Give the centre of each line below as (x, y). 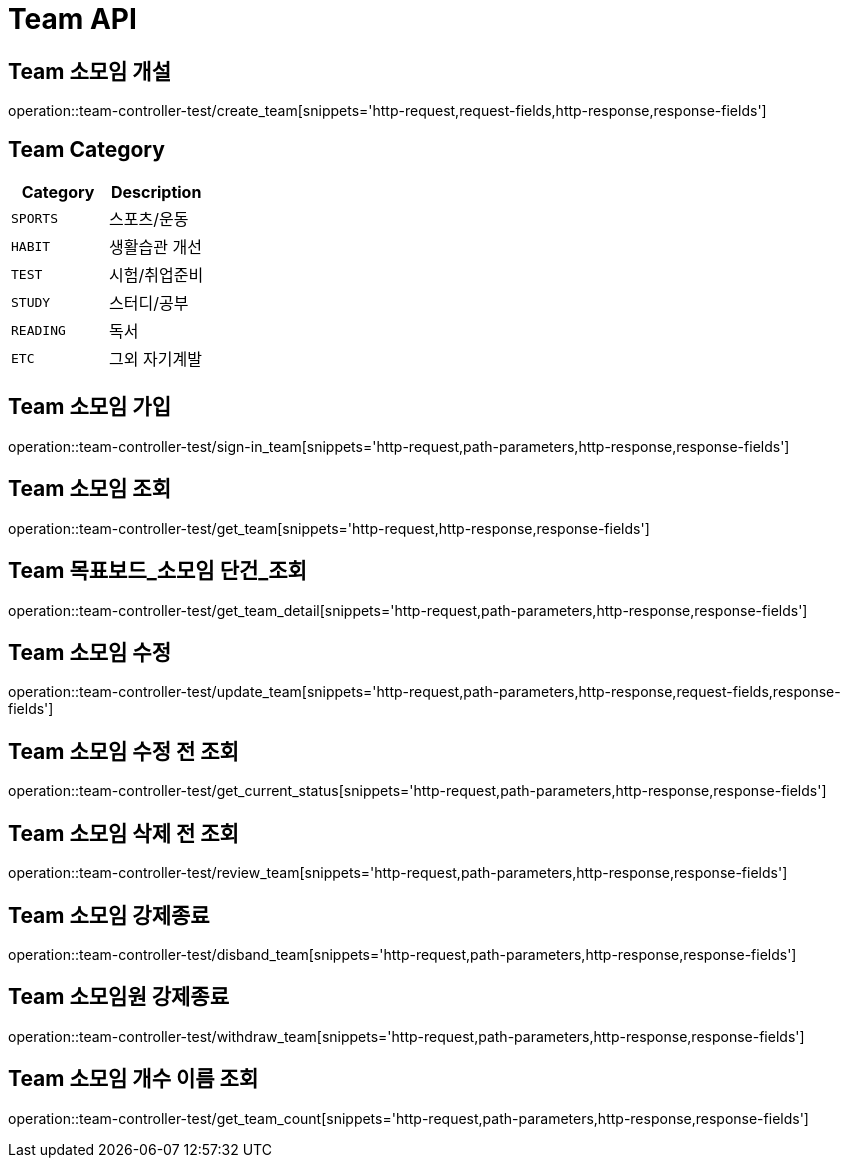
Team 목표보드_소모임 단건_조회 (157, 571)
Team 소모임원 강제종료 (118, 997)
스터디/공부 (149, 303)
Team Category (86, 149)
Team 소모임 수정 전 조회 (123, 751)
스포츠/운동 (149, 219)
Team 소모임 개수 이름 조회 (133, 1079)
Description (156, 192)
